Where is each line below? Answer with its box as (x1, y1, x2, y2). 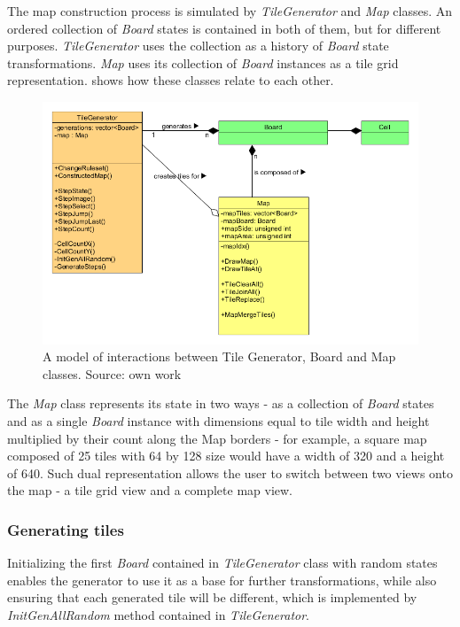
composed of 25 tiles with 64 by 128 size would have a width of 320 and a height (7, 446, 445, 465)
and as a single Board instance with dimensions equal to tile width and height (7, 412, 430, 430)
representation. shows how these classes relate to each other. (7, 71, 334, 89)
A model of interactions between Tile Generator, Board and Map (43, 347, 396, 366)
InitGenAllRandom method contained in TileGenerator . (7, 606, 310, 624)
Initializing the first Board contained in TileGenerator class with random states (7, 553, 438, 572)
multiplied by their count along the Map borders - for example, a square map (7, 429, 427, 447)
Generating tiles (7, 518, 124, 540)
